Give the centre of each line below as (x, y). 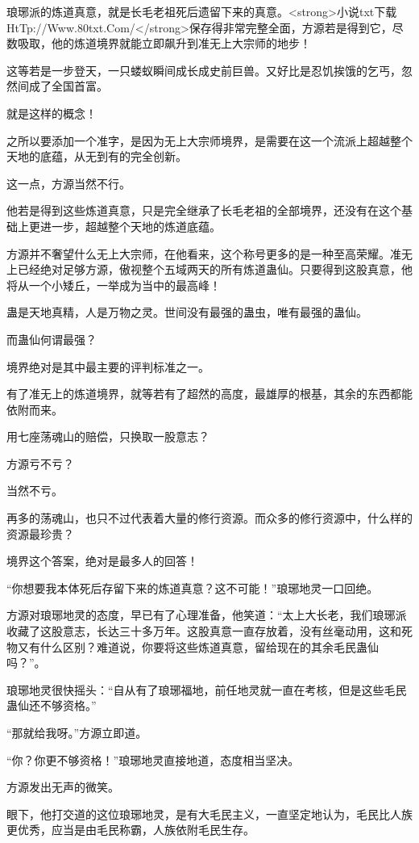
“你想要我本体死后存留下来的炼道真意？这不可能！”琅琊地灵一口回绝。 (193, 587)
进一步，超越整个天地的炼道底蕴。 (130, 226)
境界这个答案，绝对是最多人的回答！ (102, 561)
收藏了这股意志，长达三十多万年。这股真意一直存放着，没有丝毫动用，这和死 (209, 631)
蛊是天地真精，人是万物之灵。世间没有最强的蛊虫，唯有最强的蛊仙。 (187, 312)
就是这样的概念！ (52, 113)
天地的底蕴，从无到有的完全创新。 (97, 156)
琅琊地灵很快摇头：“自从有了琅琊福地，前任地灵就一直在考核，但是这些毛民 (207, 689)
